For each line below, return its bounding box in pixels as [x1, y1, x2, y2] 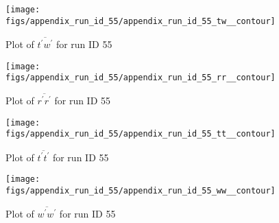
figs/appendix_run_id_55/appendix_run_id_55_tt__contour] [5, 129, 276, 139]
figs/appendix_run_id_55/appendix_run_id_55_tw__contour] [5, 16, 276, 26]
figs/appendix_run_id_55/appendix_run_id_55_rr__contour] [5, 73, 276, 83]
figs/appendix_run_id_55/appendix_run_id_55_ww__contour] [5, 186, 276, 196]
